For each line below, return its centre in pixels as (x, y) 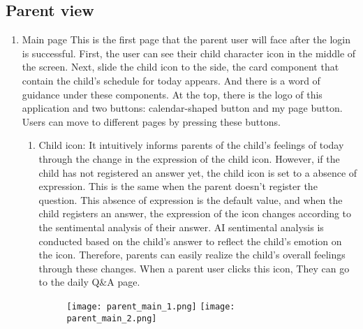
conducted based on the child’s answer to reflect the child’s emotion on (190, 241)
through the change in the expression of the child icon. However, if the (189, 158)
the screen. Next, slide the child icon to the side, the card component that (180, 67)
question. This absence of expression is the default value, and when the (191, 199)
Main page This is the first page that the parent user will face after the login (186, 39)
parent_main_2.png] (112, 318)
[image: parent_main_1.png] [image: (151, 306)
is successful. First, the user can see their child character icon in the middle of (189, 53)
